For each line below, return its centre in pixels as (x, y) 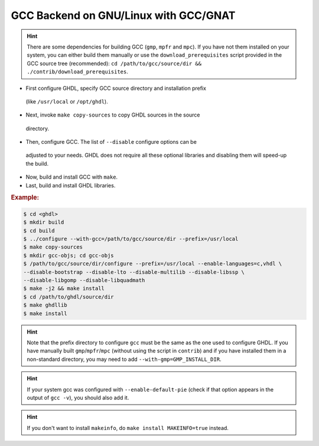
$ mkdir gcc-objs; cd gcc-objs (69, 255)
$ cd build (39, 230)
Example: (25, 198)
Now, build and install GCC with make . (72, 177)
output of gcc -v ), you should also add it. (78, 397)
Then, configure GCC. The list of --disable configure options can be (111, 142)
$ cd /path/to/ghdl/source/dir (69, 297)
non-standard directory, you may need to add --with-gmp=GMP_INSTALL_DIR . (124, 359)
